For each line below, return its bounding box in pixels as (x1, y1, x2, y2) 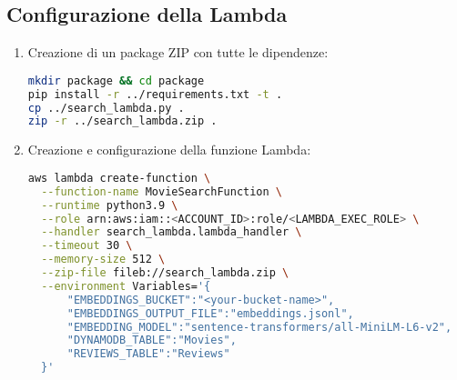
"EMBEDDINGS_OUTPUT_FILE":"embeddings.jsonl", (66, 306, 354, 320)
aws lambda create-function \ (27, 171, 211, 185)
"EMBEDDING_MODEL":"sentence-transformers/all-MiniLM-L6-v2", (66, 320, 452, 334)
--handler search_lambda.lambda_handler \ (41, 225, 302, 239)
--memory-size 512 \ (41, 253, 166, 266)
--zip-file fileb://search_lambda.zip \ (41, 266, 289, 280)
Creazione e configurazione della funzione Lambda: (27, 140, 311, 159)
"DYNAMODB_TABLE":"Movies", (66, 334, 237, 347)
